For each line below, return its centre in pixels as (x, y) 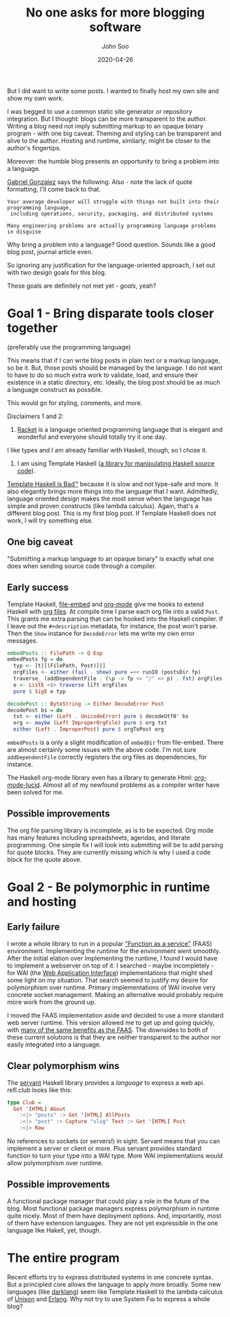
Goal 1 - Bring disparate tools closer (111, 313)
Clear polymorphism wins (64, 1066)
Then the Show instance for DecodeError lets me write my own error (101, 633)
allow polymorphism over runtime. (55, 1163)
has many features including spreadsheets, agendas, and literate (99, 837)
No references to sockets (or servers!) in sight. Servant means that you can (114, 1141)
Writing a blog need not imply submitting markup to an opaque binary (105, 126)
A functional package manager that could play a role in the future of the (108, 1201)
